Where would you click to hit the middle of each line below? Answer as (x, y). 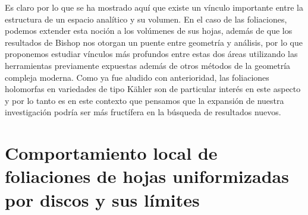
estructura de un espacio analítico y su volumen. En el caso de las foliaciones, (146, 19)
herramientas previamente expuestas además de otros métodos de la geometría (148, 65)
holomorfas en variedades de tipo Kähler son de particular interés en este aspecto (153, 89)
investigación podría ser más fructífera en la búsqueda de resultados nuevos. (143, 112)
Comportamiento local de (111, 153)
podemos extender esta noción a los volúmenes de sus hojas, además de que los (149, 31)
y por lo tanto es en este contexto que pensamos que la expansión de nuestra (144, 100)
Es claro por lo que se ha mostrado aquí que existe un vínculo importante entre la (154, 7)
